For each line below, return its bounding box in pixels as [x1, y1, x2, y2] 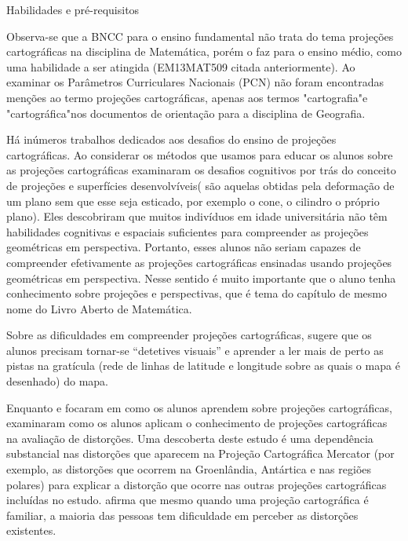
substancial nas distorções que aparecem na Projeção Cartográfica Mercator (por [6, 445, 395, 462]
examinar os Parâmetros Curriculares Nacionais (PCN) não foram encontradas [6, 74, 384, 90]
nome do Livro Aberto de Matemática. [6, 300, 192, 316]
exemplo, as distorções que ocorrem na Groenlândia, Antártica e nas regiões [6, 461, 372, 477]
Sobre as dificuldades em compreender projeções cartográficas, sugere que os [6, 327, 372, 343]
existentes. [6, 522, 56, 539]
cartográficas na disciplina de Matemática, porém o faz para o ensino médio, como [6, 43, 402, 60]
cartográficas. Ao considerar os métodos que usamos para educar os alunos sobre [6, 146, 393, 163]
